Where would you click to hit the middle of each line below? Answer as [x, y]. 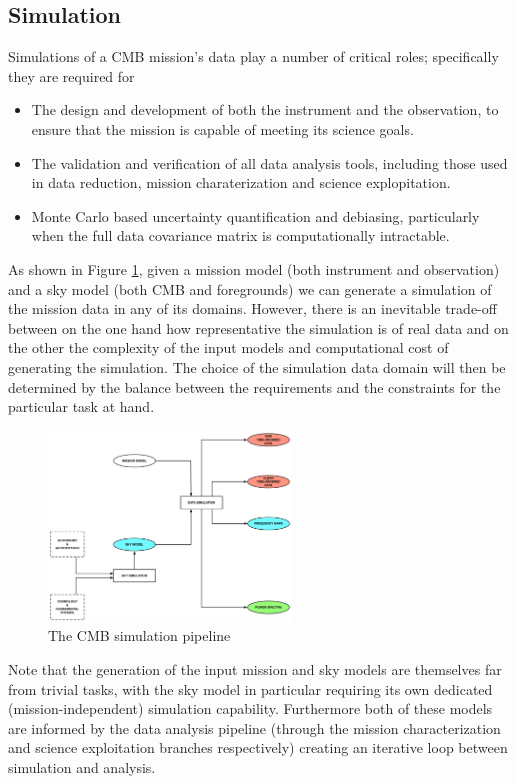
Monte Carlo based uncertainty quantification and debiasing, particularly [255, 215]
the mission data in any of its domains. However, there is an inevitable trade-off [252, 308]
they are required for [71, 75]
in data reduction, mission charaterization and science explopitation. [241, 182]
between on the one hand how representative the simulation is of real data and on [258, 327]
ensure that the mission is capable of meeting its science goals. [222, 128]
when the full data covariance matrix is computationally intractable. [240, 235]
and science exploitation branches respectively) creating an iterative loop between [258, 747]
